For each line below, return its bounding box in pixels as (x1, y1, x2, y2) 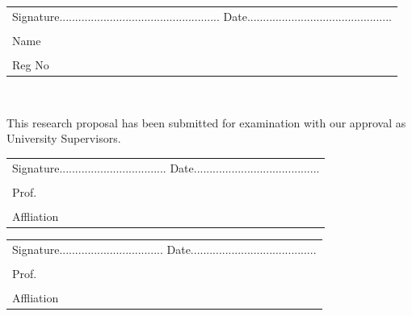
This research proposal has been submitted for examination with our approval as (6, 114, 406, 131)
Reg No (12, 56, 49, 73)
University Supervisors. (6, 130, 121, 147)
